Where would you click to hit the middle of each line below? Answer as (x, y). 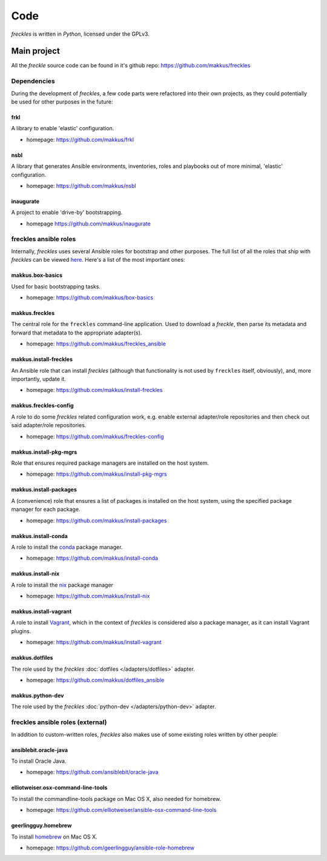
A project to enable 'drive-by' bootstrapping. (67, 213)
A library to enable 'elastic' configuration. (63, 128)
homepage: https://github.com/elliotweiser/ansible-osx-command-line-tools (121, 810)
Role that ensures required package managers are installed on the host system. (110, 463)
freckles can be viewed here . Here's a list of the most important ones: (98, 260)
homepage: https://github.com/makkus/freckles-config (95, 436)
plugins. (21, 631)
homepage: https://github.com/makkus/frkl (80, 139)
